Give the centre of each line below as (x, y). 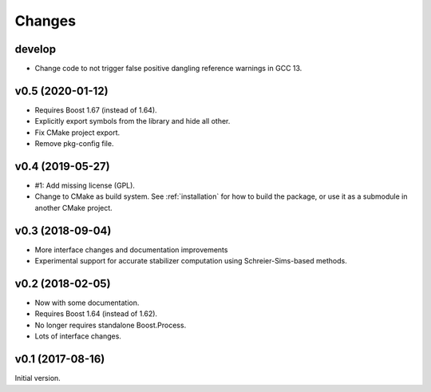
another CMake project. (74, 208)
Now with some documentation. (87, 303)
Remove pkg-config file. (74, 144)
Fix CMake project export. (77, 133)
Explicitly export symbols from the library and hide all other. (132, 121)
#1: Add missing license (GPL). (85, 186)
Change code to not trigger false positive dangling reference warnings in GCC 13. (168, 69)
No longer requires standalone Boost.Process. (111, 325)
